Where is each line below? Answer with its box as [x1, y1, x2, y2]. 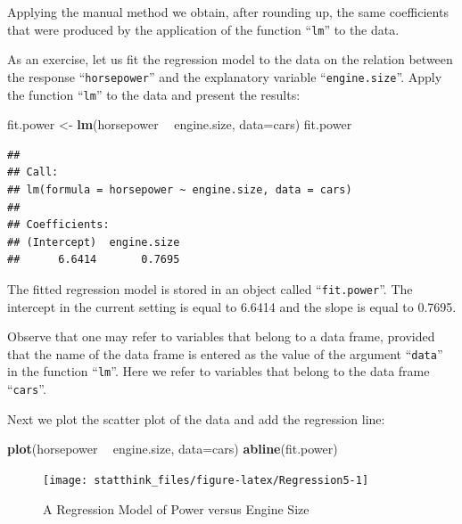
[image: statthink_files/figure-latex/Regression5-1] [43, 473, 369, 487]
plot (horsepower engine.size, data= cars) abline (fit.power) [7, 439, 338, 458]
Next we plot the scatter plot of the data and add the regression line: [7, 409, 385, 428]
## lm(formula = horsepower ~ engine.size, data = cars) [7, 183, 352, 196]
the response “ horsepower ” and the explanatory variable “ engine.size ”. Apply [7, 67, 442, 86]
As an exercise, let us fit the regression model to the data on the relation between [7, 50, 453, 69]
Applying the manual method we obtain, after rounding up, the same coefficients [7, 3, 449, 20]
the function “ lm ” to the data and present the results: [7, 85, 301, 103]
